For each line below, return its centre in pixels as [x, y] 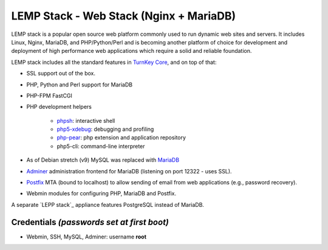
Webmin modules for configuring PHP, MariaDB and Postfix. [101, 193]
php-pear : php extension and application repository [121, 137]
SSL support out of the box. [61, 74]
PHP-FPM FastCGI [50, 95]
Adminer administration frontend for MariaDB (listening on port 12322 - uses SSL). [129, 171]
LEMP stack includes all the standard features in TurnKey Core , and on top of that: [114, 62]
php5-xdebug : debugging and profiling [105, 129]
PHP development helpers [59, 107]
